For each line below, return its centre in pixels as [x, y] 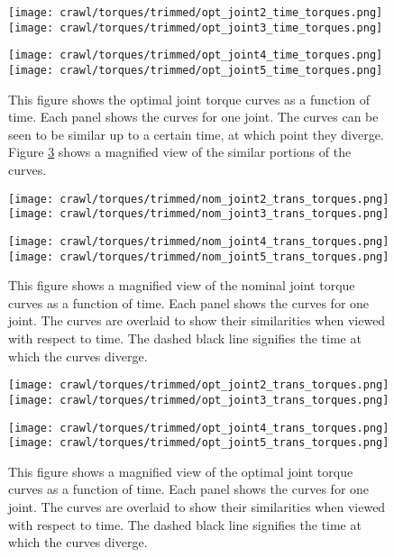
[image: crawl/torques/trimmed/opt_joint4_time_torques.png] [196, 55]
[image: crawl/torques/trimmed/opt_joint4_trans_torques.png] [199, 428]
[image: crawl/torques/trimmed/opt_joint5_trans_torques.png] [199, 443]
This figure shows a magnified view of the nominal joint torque [182, 285]
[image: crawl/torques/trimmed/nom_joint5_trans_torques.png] [199, 256]
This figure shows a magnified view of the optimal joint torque [181, 471]
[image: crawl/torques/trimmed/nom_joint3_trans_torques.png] [199, 214]
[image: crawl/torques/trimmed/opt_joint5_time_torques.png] [196, 70]
